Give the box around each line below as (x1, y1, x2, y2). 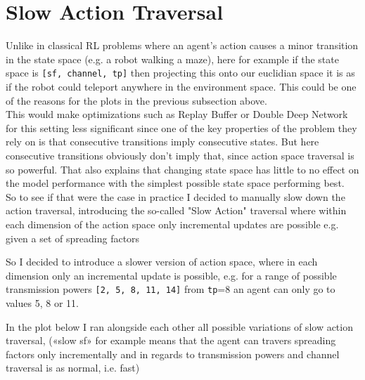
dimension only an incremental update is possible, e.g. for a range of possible (6, 268, 337, 282)
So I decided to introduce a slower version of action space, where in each (6, 254, 318, 269)
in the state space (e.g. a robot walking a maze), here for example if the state (6, 51, 339, 66)
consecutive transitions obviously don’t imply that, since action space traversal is (6, 148, 354, 162)
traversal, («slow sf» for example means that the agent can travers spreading (6, 333, 336, 348)
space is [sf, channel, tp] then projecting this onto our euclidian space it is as (6, 65, 355, 80)
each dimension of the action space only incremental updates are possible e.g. (6, 216, 339, 231)
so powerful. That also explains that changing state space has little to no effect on (6, 162, 359, 176)
